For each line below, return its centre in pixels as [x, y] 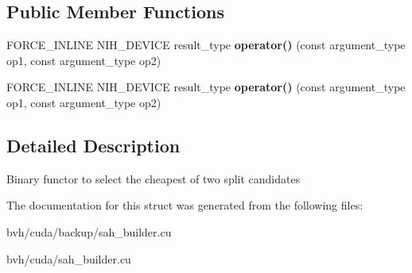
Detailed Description [93, 145]
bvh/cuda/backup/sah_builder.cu [89, 231]
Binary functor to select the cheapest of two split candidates [154, 178]
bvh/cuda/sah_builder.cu [69, 258]
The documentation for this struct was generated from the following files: [185, 205]
